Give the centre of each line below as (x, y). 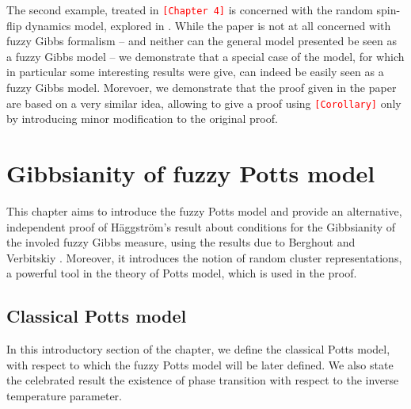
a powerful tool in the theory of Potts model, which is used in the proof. (182, 273)
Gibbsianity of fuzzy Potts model (191, 173)
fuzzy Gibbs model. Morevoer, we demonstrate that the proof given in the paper (202, 88)
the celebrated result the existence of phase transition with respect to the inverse (203, 380)
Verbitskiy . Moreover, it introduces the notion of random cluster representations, (204, 257)
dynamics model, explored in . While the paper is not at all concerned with (208, 25)
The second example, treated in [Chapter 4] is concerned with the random (190, 10)
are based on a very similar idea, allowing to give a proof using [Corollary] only (204, 103)
